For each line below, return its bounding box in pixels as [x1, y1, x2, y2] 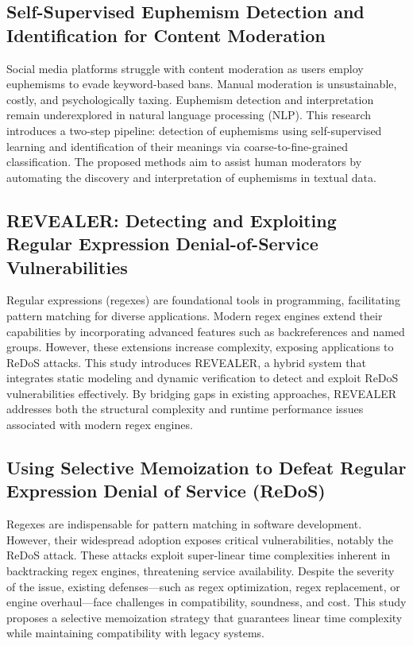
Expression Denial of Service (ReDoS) [6, 478, 326, 503]
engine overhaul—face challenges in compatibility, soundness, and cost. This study [6, 594, 407, 610]
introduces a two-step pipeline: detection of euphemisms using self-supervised [6, 122, 382, 138]
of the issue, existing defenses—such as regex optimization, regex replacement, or [6, 578, 400, 594]
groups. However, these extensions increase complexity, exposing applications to [6, 338, 394, 355]
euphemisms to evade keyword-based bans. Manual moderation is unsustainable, [6, 75, 397, 92]
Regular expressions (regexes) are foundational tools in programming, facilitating [6, 292, 400, 308]
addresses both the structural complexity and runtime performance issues [6, 400, 364, 417]
